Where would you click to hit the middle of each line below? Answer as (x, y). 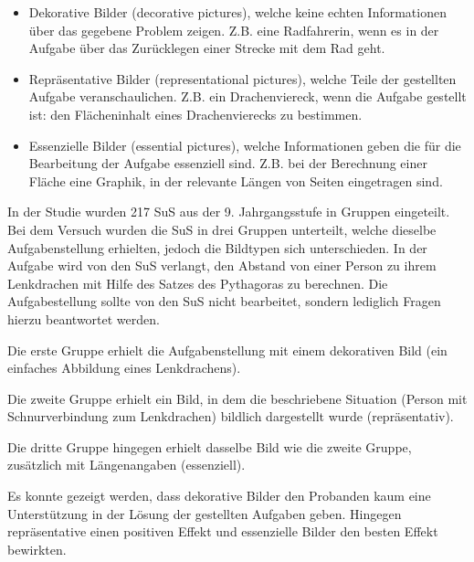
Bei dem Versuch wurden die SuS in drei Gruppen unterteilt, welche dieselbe (222, 229)
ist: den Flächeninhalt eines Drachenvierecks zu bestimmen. (195, 114)
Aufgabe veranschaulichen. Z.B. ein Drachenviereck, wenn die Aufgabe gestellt (248, 96)
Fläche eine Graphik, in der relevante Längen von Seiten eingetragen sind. (236, 180)
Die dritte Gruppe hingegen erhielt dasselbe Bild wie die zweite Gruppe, (210, 446)
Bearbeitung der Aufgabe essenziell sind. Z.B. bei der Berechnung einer (228, 163)
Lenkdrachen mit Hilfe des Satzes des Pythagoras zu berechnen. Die (198, 283)
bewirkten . (37, 549)
